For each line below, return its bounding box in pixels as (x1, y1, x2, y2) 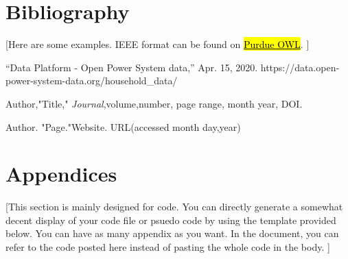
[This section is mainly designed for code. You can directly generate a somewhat (5, 199, 343, 214)
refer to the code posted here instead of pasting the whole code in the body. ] (5, 240, 330, 254)
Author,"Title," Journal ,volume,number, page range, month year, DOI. (5, 96, 303, 110)
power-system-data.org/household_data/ (5, 73, 178, 88)
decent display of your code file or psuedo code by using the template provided (5, 212, 336, 227)
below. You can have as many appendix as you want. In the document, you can (5, 226, 339, 241)
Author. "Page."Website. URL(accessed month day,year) (5, 119, 241, 134)
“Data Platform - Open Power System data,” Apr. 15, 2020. (5, 60, 258, 74)
